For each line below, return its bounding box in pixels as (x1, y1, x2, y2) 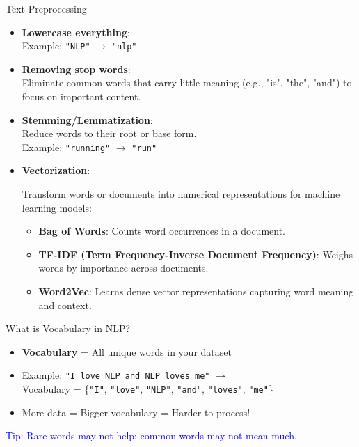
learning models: (22, 200, 92, 214)
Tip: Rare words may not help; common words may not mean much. (6, 428, 297, 443)
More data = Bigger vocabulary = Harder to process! (22, 405, 250, 419)
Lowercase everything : (22, 24, 130, 39)
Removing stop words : (22, 61, 131, 76)
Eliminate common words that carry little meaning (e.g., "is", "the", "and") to (22, 75, 352, 90)
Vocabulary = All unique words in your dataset (22, 344, 232, 359)
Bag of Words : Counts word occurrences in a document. (38, 223, 285, 238)
